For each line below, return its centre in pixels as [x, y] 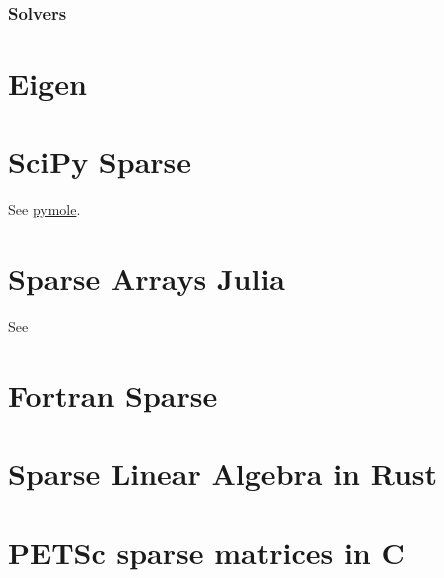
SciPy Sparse [100, 161]
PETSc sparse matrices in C [206, 551]
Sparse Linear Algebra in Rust [223, 473]
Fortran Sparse [113, 394]
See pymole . [44, 209]
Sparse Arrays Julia [147, 278]
